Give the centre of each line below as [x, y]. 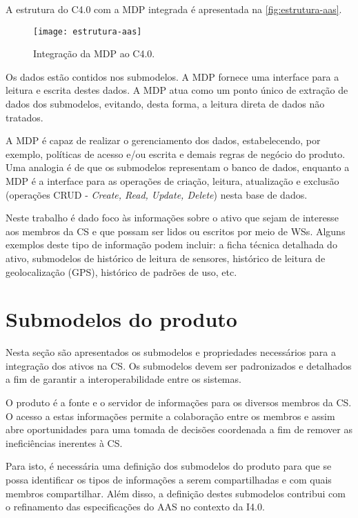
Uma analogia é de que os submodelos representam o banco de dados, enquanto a [178, 167]
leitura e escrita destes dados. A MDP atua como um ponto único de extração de [177, 90]
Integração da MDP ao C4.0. [94, 53]
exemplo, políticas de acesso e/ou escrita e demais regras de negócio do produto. [176, 153]
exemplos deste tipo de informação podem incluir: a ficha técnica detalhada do [171, 245]
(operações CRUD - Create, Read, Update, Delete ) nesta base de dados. [157, 194]
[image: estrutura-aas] [88, 31]
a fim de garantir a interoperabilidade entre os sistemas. [123, 379]
